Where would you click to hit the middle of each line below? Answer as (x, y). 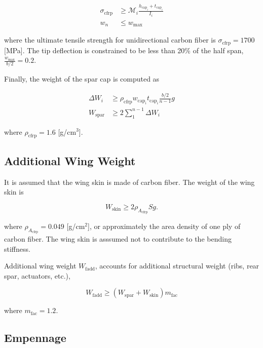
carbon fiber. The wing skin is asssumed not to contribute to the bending (118, 239)
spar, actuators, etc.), (37, 275)
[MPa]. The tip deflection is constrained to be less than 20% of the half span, (124, 50)
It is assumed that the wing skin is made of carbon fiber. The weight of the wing (129, 182)
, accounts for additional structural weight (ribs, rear (177, 266)
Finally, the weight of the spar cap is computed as (82, 79)
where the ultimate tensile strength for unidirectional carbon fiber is (110, 40)
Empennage (35, 338)
